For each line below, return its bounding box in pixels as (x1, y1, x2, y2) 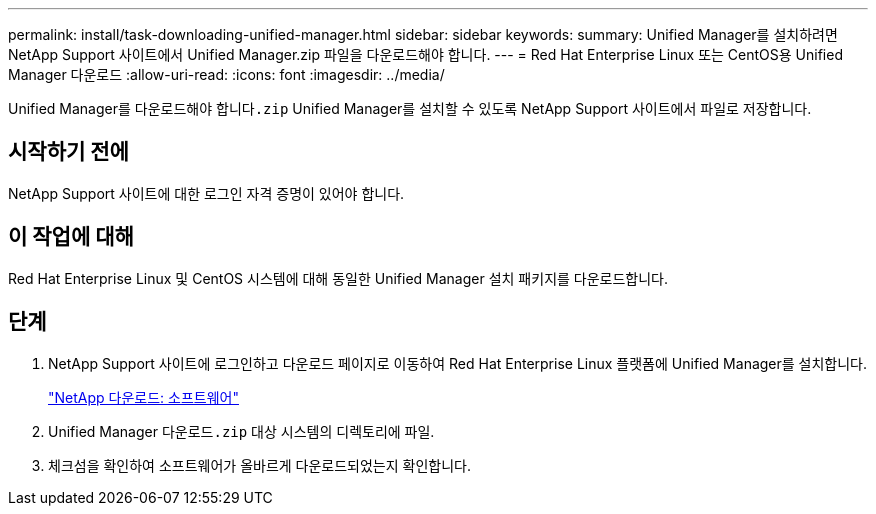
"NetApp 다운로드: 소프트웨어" (48, 388, 239, 406)
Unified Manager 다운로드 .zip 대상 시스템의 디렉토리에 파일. (48, 422, 435, 440)
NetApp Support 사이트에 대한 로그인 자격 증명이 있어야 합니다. (8, 184, 405, 202)
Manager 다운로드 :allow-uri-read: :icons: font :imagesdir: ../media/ (8, 66, 445, 83)
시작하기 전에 (8, 139, 129, 165)
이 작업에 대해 (8, 224, 134, 250)
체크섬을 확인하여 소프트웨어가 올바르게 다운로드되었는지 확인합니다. (48, 456, 471, 474)
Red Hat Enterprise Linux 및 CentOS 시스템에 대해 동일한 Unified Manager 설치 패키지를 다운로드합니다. (8, 269, 669, 287)
